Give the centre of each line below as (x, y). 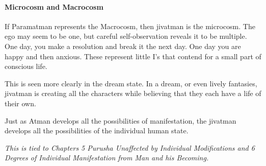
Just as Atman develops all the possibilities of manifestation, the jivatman (121, 120)
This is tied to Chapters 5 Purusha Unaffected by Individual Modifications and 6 (130, 147)
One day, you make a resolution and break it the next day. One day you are (123, 46)
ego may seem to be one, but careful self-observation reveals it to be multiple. (126, 36)
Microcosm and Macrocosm (54, 6)
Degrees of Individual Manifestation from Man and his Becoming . (107, 158)
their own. (20, 103)
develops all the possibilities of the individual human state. (97, 131)
